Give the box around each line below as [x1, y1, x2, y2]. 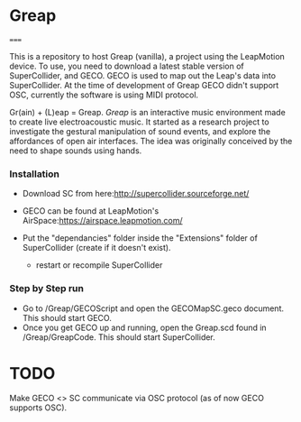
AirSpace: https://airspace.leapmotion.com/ [22, 216, 183, 226]
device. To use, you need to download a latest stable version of [9, 60, 245, 71]
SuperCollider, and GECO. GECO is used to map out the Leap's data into [9, 69, 277, 81]
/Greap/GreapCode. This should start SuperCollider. [22, 331, 216, 343]
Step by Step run [9, 282, 84, 295]
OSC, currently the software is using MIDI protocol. [9, 89, 199, 100]
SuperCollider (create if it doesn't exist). [22, 243, 171, 253]
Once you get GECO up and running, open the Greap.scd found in [22, 322, 268, 333]
